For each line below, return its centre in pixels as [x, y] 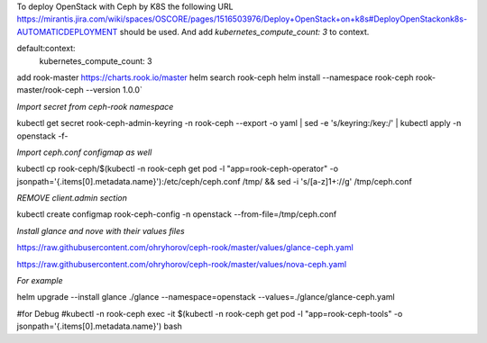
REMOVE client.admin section [72, 198]
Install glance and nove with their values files [101, 230]
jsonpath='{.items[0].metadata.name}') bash [99, 326]
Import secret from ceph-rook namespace [95, 106]
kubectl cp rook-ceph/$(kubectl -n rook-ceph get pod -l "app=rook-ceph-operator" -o [177, 169]
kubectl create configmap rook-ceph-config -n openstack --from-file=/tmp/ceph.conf [177, 214]
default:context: [46, 49]
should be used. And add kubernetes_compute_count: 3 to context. [244, 32]
